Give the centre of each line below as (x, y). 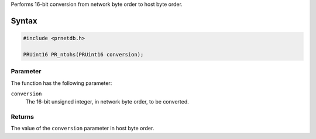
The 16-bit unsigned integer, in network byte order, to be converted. (107, 102)
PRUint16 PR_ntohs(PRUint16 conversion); (83, 54)
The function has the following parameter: (61, 83)
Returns (23, 117)
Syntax (24, 21)
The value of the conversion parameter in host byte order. (83, 129)
